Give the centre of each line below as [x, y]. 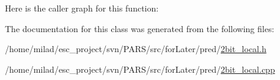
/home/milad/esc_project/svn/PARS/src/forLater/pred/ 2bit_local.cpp [140, 69]
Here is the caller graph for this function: [82, 8]
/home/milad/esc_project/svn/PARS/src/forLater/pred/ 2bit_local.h [136, 49]
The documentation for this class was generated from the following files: [140, 28]
